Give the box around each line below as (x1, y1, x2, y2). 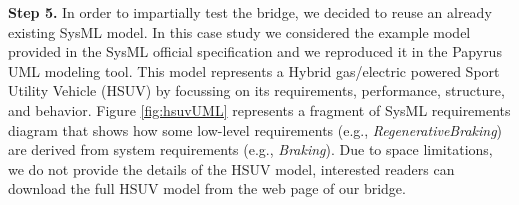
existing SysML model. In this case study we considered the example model (8, 21, 471, 42)
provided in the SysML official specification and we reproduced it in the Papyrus (8, 41, 502, 62)
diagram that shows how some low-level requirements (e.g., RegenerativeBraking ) (8, 119, 503, 140)
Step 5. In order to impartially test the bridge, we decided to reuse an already (8, 2, 492, 22)
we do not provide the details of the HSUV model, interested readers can (8, 158, 455, 179)
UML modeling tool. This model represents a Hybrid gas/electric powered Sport (8, 60, 500, 81)
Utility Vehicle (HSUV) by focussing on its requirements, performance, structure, (8, 80, 505, 101)
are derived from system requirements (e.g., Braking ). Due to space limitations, (8, 139, 493, 160)
